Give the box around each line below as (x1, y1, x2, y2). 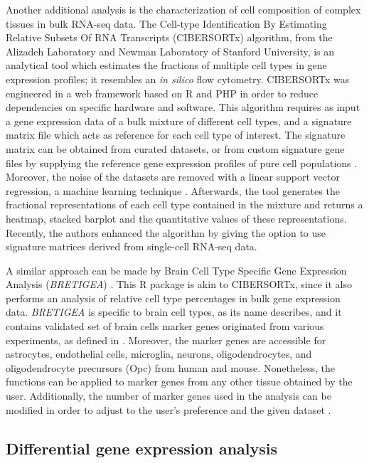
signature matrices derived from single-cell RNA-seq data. (6, 239, 257, 254)
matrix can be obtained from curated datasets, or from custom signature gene (6, 141, 345, 156)
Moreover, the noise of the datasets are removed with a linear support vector (6, 169, 340, 184)
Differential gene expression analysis (6, 437, 278, 459)
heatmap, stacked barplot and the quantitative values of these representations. (6, 211, 347, 225)
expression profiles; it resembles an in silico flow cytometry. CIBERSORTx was (6, 71, 350, 86)
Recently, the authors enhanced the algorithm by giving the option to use (6, 225, 326, 240)
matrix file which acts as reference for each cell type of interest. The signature (6, 127, 346, 142)
